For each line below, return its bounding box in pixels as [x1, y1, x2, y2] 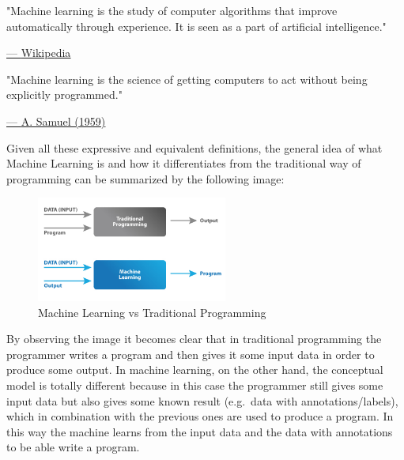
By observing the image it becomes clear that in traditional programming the [6, 330, 382, 347]
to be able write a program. [6, 439, 140, 455]
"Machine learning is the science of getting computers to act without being [6, 70, 368, 87]
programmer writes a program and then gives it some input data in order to [6, 345, 375, 362]
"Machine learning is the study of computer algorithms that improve [6, 2, 338, 18]
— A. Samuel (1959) [6, 112, 106, 129]
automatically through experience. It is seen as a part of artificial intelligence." [6, 17, 387, 34]
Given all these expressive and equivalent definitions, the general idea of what [6, 139, 383, 156]
